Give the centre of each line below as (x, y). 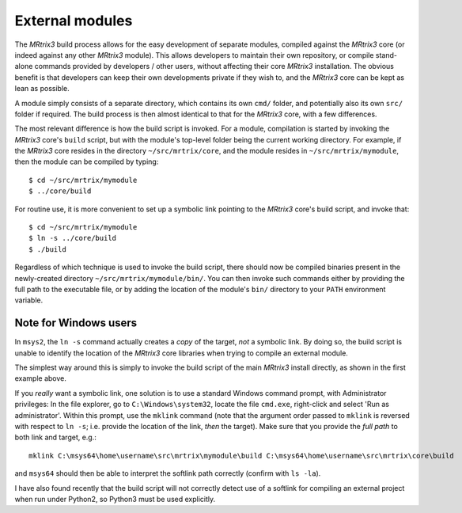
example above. (41, 378)
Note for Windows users (76, 323)
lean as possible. (42, 89)
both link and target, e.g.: (55, 437)
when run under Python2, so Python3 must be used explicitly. (115, 499)
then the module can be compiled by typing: (87, 161)
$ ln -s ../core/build (73, 238)
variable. (29, 300)
